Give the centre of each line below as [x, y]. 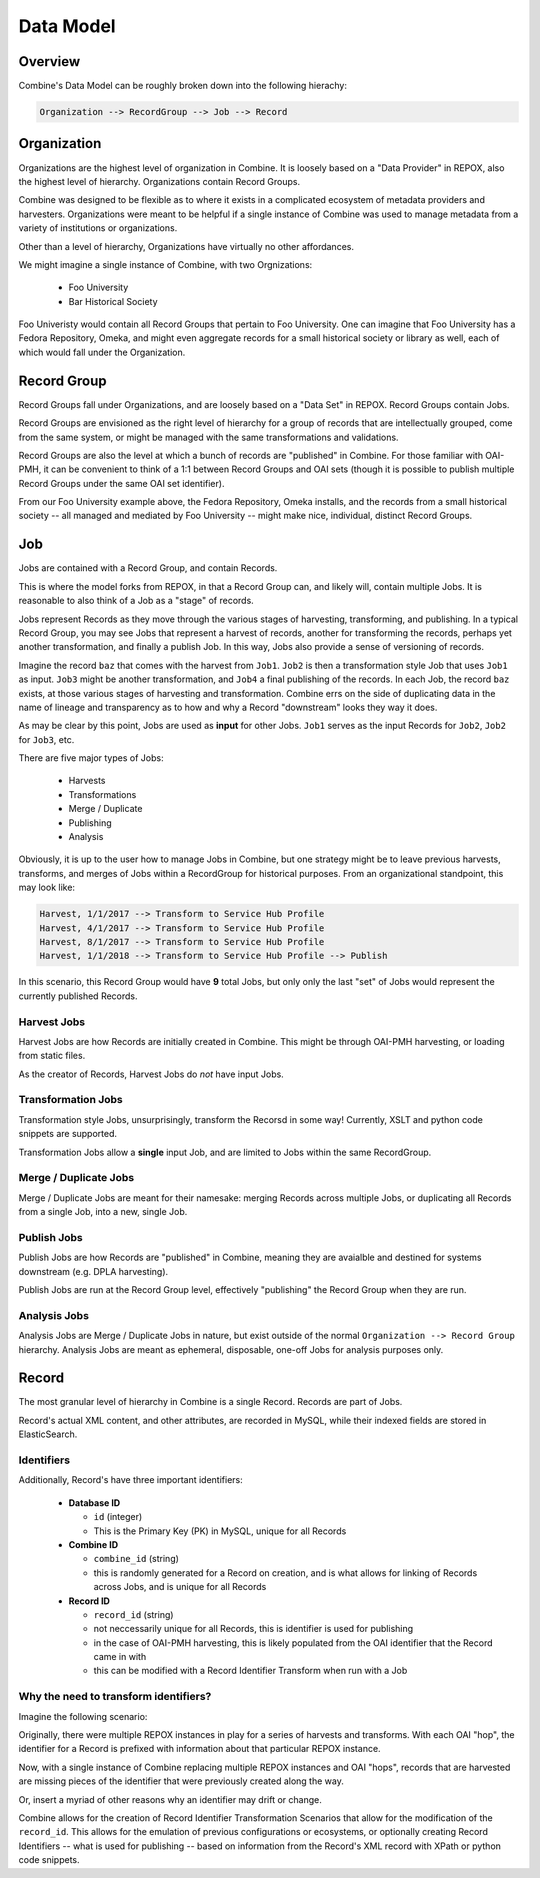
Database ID [94, 1502]
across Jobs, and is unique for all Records [180, 1587]
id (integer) [118, 1517]
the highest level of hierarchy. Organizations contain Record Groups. [159, 181]
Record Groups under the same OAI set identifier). [121, 483]
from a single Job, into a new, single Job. [103, 1212]
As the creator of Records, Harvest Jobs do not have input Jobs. [151, 1074]
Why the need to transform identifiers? [115, 1697]
